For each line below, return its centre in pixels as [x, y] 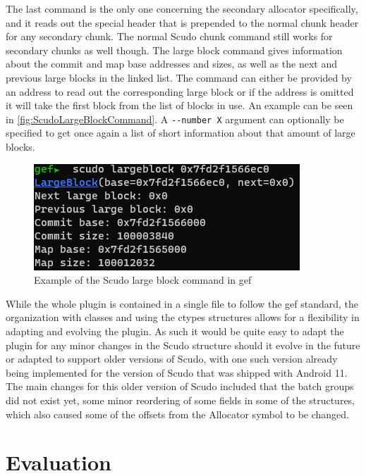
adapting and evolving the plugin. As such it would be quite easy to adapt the [175, 331]
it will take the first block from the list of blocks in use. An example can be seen [179, 105]
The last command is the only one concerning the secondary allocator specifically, [182, 8]
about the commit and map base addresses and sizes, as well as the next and [171, 64]
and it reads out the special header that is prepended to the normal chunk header [182, 22]
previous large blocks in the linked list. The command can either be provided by [179, 77]
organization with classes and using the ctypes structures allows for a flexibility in [183, 317]
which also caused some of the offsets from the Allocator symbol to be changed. [177, 414]
